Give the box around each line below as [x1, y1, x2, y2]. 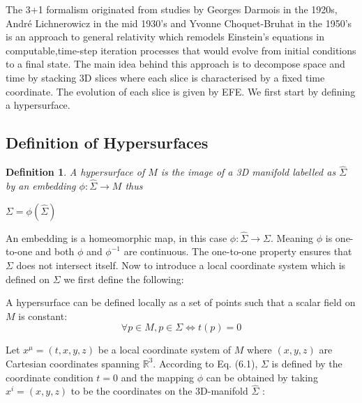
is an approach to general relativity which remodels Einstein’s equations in [6, 29, 324, 44]
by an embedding [6, 178, 76, 192]
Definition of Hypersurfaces [6, 132, 209, 153]
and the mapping [121, 370, 194, 384]
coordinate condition [6, 370, 93, 384]
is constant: [18, 308, 68, 323]
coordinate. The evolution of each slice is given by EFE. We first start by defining [6, 84, 356, 98]
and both [35, 244, 75, 259]
